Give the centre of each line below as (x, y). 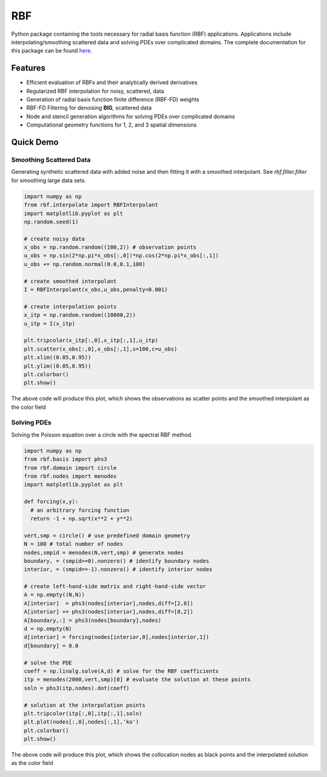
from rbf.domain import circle (71, 468)
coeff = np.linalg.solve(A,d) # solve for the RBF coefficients (121, 671)
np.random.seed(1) (51, 222)
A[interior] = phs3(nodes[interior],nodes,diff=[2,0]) (109, 603)
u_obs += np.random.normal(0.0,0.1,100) (84, 264)
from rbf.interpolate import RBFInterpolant (91, 205)
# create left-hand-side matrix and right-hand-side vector (115, 587)
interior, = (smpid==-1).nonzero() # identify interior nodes (118, 570)
